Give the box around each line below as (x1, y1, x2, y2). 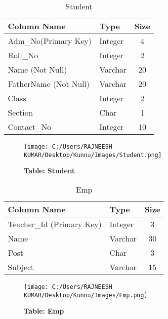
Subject (8, 261, 34, 273)
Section (8, 107, 33, 118)
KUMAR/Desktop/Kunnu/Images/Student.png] (24, 151, 162, 159)
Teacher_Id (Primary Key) (8, 218, 102, 230)
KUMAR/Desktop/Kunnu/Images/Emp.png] (24, 291, 148, 299)
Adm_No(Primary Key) (8, 35, 92, 46)
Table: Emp (24, 306, 64, 316)
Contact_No (8, 121, 51, 132)
